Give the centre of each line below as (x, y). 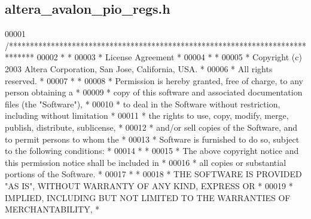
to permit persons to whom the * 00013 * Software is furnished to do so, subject (152, 139)
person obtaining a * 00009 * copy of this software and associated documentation (154, 92)
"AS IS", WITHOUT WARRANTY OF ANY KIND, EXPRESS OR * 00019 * (149, 185)
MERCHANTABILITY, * (52, 209)
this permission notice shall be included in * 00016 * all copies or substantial (146, 162)
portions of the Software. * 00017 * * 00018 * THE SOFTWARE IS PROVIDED (153, 174)
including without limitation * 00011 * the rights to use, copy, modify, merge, (147, 115)
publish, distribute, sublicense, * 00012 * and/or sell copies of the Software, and (151, 127)
